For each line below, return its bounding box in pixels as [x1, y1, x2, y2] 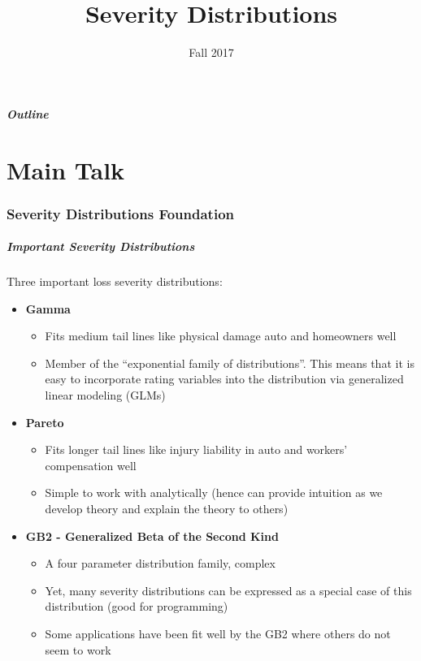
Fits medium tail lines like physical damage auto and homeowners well [45, 327, 397, 344]
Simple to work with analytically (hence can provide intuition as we [45, 484, 383, 501]
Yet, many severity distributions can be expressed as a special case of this [45, 581, 412, 598]
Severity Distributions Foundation [7, 203, 234, 223]
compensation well [45, 456, 137, 473]
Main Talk [7, 153, 125, 186]
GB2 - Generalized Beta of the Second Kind [25, 527, 279, 544]
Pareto [25, 413, 64, 430]
